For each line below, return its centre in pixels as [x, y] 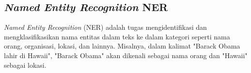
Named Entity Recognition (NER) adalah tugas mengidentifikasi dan [105, 27]
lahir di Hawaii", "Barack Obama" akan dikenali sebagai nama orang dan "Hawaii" [126, 55]
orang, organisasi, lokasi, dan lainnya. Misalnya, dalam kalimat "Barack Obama [122, 46]
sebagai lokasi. [25, 65]
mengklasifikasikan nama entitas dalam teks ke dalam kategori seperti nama [117, 36]
